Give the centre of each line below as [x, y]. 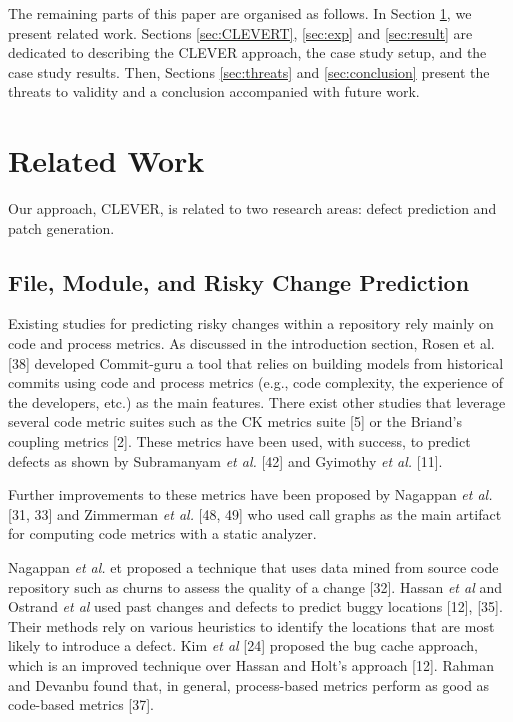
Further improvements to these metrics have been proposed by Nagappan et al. [250, 494]
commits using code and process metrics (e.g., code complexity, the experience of [256, 382]
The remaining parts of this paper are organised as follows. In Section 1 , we [240, 13]
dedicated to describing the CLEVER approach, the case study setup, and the [247, 52]
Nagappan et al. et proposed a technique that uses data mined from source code [253, 567]
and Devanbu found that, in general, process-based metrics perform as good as [249, 684]
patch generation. [61, 227]
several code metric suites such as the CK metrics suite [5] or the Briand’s [235, 421]
